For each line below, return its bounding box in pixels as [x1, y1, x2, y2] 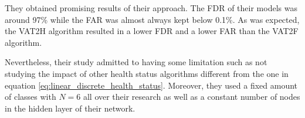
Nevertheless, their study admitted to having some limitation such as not [5, 56, 267, 68]
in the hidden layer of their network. [5, 102, 135, 114]
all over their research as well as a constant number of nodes [83, 90, 300, 103]
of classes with [5, 90, 56, 103]
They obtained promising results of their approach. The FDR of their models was [5, 2, 297, 14]
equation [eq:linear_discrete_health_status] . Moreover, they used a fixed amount [5, 79, 298, 91]
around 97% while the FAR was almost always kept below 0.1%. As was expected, [5, 13, 300, 25]
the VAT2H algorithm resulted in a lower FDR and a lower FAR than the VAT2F [5, 25, 299, 37]
